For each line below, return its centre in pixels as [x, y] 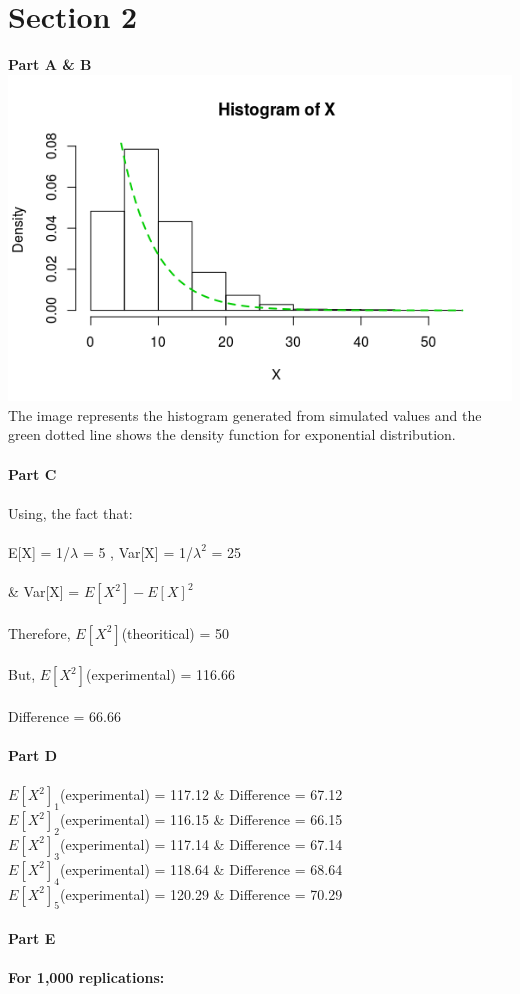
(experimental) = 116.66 [160, 674]
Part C [32, 473]
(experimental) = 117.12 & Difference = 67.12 [201, 794]
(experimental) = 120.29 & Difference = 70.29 [201, 893]
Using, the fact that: [70, 512]
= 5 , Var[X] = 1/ [137, 551]
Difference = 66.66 [64, 715]
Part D [32, 755]
